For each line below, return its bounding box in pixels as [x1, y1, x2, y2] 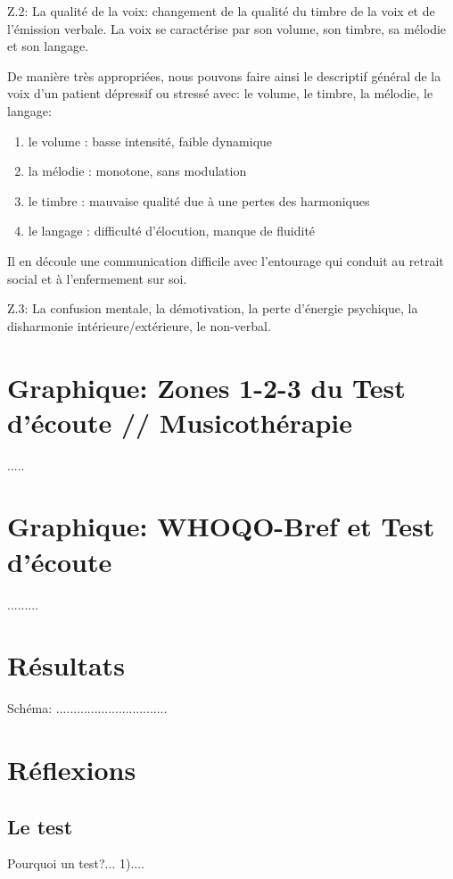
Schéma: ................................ [7, 699, 168, 717]
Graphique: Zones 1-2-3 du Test [7, 369, 406, 405]
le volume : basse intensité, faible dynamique [28, 131, 273, 150]
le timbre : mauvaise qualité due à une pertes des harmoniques [28, 191, 370, 210]
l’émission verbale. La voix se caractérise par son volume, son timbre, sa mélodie [7, 19, 447, 37]
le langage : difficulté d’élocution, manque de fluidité [28, 221, 316, 240]
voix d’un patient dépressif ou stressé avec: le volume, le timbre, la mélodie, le [7, 84, 433, 103]
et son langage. [7, 37, 89, 55]
